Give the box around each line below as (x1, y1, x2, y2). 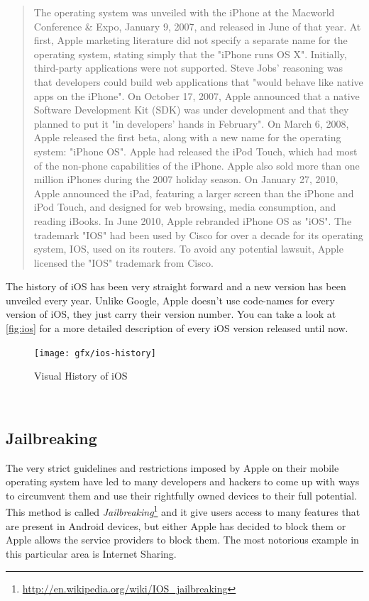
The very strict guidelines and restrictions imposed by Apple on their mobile (6, 460, 339, 475)
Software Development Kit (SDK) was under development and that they (33, 102, 349, 117)
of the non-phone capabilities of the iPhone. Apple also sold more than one (33, 158, 360, 172)
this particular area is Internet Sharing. (6, 546, 177, 561)
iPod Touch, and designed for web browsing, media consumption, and (33, 199, 336, 214)
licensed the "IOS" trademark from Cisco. (33, 255, 214, 270)
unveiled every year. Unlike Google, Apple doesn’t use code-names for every (6, 292, 335, 307)
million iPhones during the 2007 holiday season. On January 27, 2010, (33, 172, 338, 187)
